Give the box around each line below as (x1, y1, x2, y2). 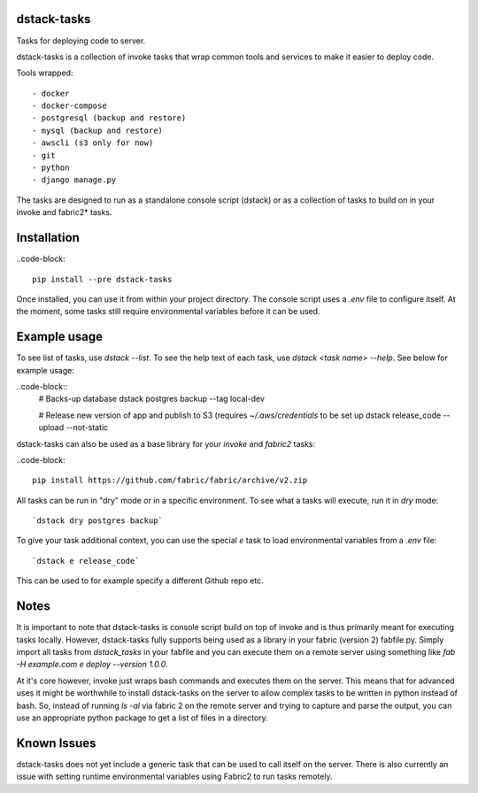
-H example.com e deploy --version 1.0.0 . (16, 659, 168, 670)
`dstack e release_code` (32, 556, 140, 566)
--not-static (66, 422, 109, 433)
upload (38, 422, 65, 433)
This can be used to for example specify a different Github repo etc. (16, 575, 265, 586)
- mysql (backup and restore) (32, 125, 164, 135)
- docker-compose (32, 101, 107, 111)
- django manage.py (32, 175, 117, 185)
